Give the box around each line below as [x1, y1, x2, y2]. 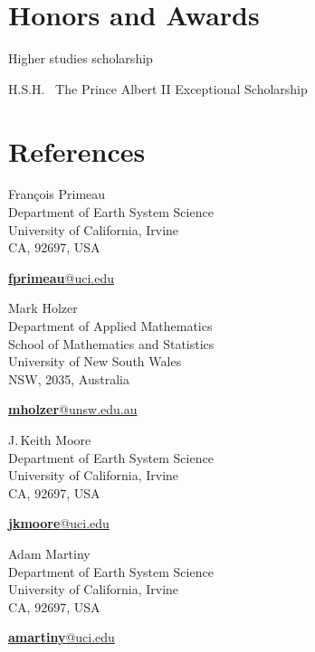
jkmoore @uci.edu [8, 514, 110, 533]
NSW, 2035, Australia [8, 369, 129, 388]
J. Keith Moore [8, 430, 91, 449]
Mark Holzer [8, 298, 78, 317]
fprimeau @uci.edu [8, 268, 114, 287]
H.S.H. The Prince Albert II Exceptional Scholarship [8, 79, 308, 98]
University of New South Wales [8, 352, 182, 371]
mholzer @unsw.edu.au [8, 400, 138, 419]
